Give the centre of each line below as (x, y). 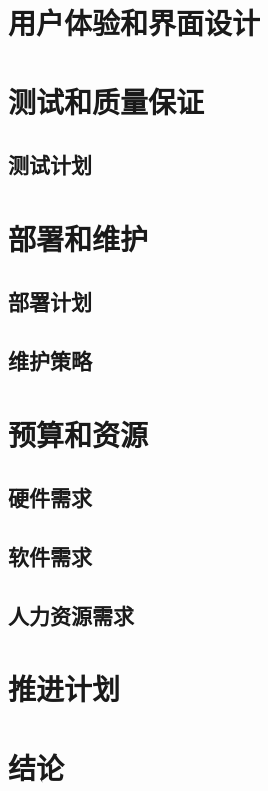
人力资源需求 (71, 614)
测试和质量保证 (106, 100)
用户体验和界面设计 (134, 22)
